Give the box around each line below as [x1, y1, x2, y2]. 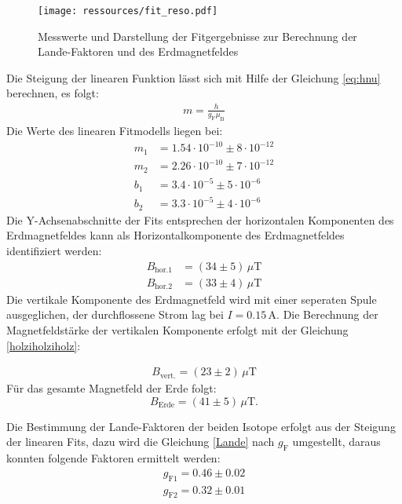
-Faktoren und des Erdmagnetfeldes [67, 43, 239, 60]
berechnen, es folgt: [6, 85, 99, 101]
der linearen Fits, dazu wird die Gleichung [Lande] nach [6, 433, 275, 450]
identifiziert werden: [6, 243, 102, 259]
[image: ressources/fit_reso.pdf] [38, 5, 218, 16]
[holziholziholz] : [6, 337, 81, 353]
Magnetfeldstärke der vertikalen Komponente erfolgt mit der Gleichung [6, 321, 349, 338]
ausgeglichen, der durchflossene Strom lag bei [6, 306, 224, 323]
